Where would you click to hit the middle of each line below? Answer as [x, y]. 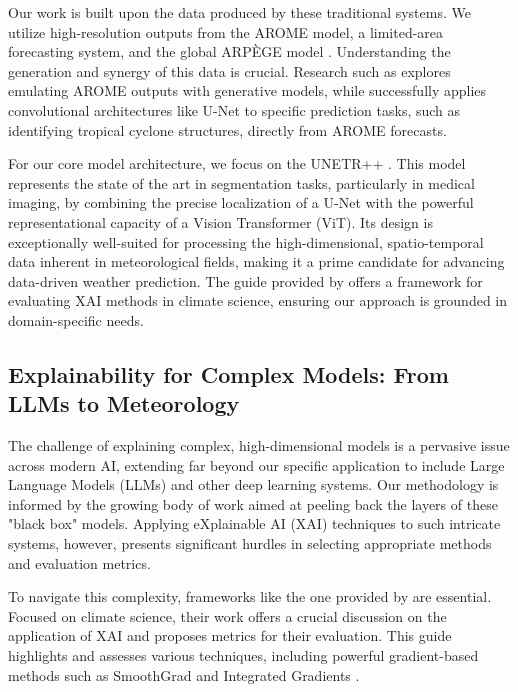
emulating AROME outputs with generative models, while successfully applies [247, 90]
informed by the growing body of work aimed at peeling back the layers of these [253, 503]
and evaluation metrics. [79, 562]
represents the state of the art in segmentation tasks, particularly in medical [241, 182]
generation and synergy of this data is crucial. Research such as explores [229, 70]
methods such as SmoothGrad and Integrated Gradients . [184, 674]
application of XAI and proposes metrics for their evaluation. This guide [230, 635]
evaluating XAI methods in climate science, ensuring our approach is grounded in [258, 300]
